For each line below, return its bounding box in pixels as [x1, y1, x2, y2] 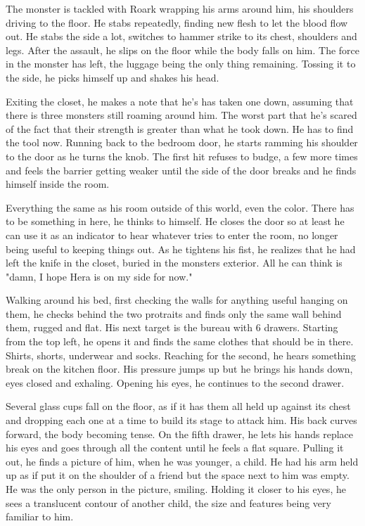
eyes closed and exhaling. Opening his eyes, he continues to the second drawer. [6, 375, 345, 390]
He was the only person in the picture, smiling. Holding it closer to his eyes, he [6, 482, 346, 496]
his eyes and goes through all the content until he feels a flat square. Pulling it [6, 440, 344, 455]
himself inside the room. [6, 177, 110, 191]
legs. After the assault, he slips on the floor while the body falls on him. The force [6, 42, 360, 57]
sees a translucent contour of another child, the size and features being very [6, 495, 331, 510]
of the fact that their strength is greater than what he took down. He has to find [6, 121, 354, 136]
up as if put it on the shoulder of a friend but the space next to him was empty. [6, 468, 350, 482]
